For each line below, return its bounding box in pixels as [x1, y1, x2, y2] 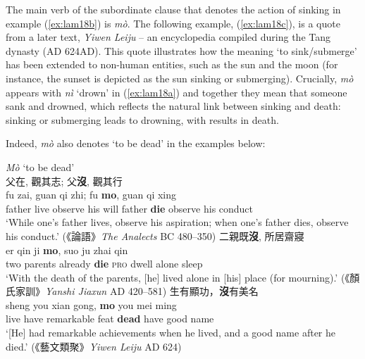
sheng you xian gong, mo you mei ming [6, 297, 177, 312]
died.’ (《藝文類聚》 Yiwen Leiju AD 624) [6, 339, 182, 353]
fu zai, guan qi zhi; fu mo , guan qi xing [6, 187, 177, 202]
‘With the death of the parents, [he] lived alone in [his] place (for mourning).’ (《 [6, 270, 350, 284]
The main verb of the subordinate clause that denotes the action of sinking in [6, 2, 341, 16]
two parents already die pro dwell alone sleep [6, 256, 203, 271]
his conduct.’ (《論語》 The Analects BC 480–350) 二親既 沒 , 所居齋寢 [6, 228, 304, 243]
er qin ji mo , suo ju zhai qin [6, 242, 128, 257]
